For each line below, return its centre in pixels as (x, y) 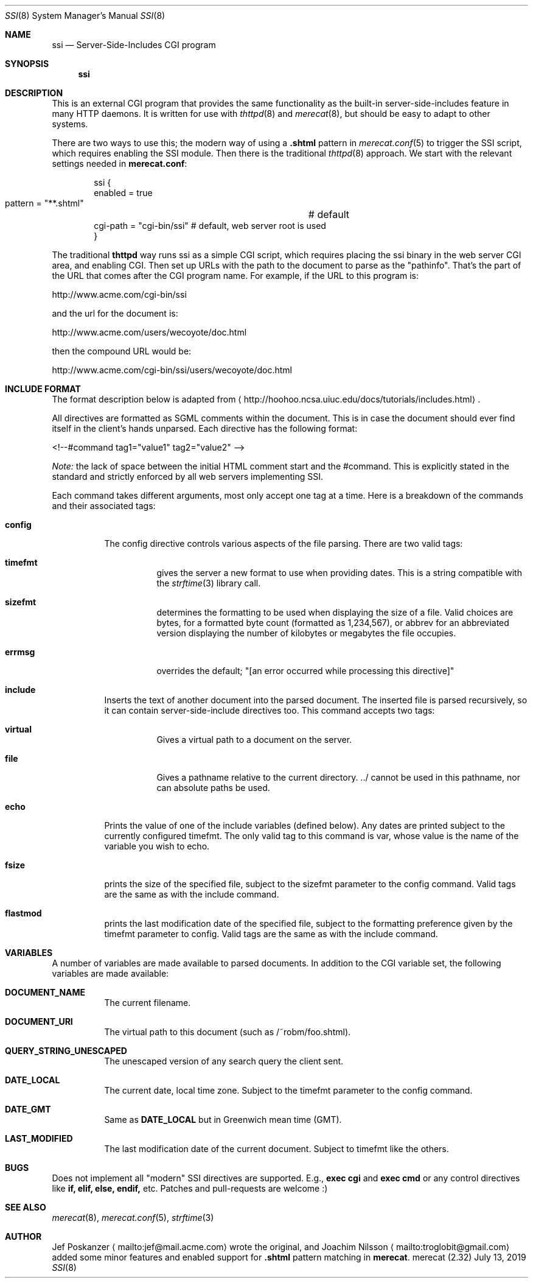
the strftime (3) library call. (209, 583)
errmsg (20, 652)
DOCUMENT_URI (39, 1021)
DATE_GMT (28, 1109)
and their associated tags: (104, 506)
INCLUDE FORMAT (43, 389)
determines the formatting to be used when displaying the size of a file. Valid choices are (335, 612)
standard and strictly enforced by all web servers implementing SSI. (188, 476)
